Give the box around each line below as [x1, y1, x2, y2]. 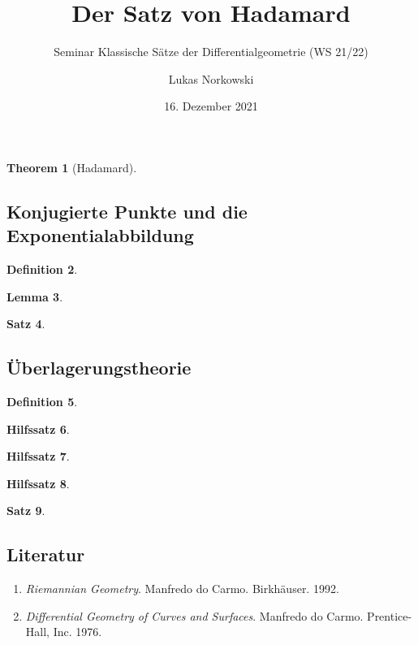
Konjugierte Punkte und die [6, 198, 248, 223]
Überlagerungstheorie [6, 355, 192, 380]
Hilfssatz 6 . [6, 420, 70, 437]
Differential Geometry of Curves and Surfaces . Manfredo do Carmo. [25, 607, 364, 624]
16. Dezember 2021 [164, 97, 258, 115]
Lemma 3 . [6, 288, 63, 305]
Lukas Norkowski [168, 70, 254, 87]
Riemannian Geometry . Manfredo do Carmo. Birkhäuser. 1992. [25, 580, 339, 597]
